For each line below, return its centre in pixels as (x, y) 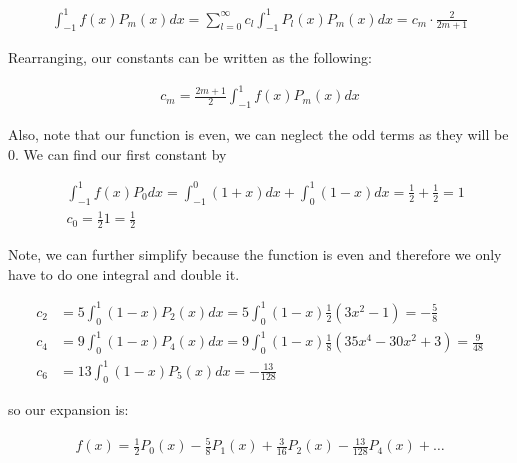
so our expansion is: (68, 409)
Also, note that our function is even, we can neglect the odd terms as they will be (258, 134)
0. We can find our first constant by (117, 153)
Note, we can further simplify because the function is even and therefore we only (255, 254)
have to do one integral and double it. (124, 273)
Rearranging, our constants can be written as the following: (190, 57)
